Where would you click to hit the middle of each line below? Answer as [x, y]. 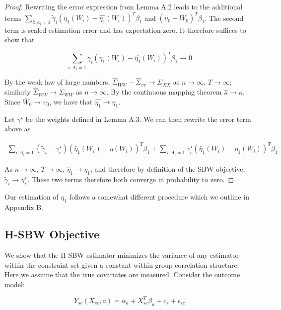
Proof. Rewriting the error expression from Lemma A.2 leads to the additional [124, 6]
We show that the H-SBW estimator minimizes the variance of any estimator [122, 255]
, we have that [71, 101]
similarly [18, 92]
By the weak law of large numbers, [57, 82]
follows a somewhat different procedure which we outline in [159, 197]
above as [18, 129]
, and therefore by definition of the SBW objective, [168, 168]
